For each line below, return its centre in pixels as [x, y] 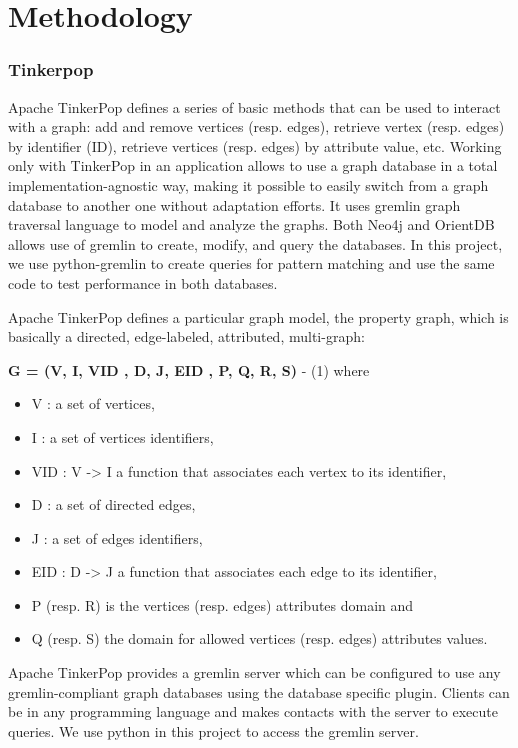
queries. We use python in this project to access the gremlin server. [213, 730]
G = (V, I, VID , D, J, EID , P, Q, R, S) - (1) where [189, 369]
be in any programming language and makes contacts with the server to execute [253, 711]
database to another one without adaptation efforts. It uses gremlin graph [234, 204]
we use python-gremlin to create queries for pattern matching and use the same [251, 263]
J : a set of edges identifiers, [117, 537]
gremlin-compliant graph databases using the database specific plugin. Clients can [259, 691]
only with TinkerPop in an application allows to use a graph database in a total [253, 165]
